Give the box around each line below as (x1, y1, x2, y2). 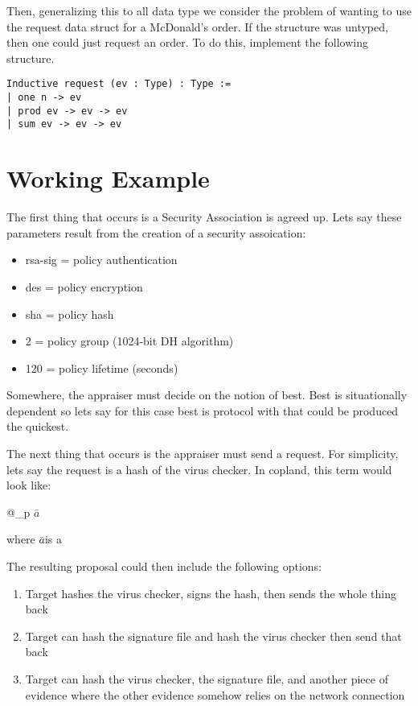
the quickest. (6, 418, 69, 435)
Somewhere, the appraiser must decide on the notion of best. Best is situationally (6, 386, 408, 403)
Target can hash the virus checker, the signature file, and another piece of (25, 671, 388, 687)
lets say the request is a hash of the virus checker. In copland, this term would (6, 460, 392, 477)
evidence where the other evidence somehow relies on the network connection (25, 686, 405, 703)
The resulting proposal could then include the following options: (6, 558, 322, 575)
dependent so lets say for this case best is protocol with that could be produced (6, 402, 399, 419)
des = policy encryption (25, 278, 143, 295)
